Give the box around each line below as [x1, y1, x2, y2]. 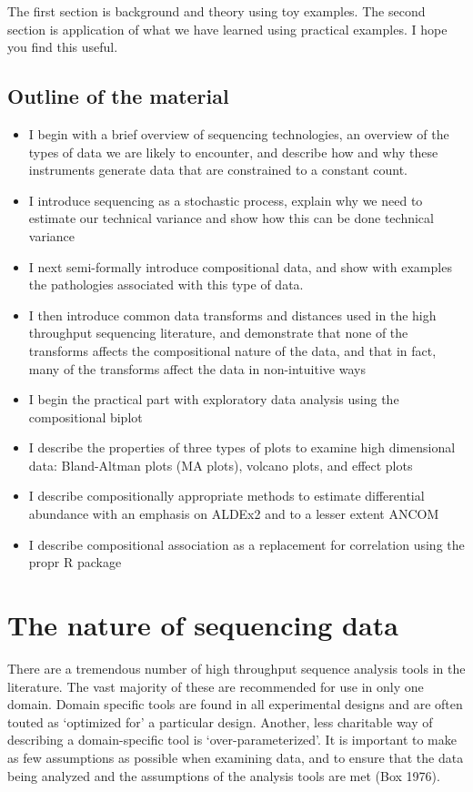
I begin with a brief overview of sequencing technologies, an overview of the [28, 124, 449, 143]
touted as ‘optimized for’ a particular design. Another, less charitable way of [7, 712, 433, 731]
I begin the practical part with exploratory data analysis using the [28, 390, 399, 409]
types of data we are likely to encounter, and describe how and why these [28, 142, 438, 161]
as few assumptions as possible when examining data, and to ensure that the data [7, 747, 464, 767]
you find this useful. [7, 37, 118, 56]
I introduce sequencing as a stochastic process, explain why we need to [28, 190, 423, 209]
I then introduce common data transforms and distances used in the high [28, 305, 437, 324]
